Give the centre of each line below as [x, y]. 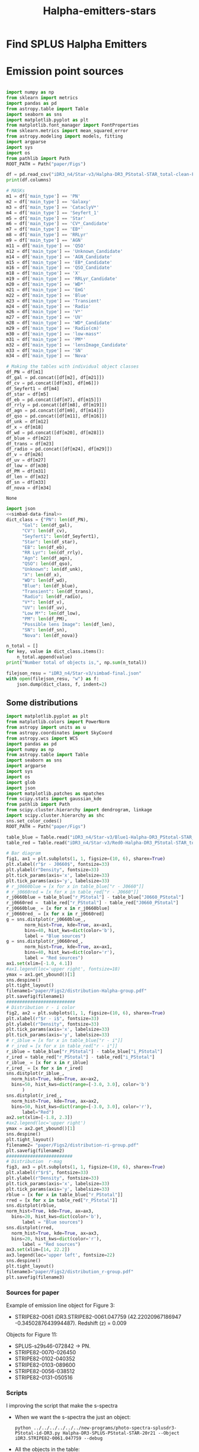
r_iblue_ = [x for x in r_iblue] [47, 1062]
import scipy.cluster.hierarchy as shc [55, 815]
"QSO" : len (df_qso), [47, 564]
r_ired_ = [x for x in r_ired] [45, 1068]
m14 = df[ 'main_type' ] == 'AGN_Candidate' [59, 257]
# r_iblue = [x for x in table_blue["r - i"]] [65, 1040]
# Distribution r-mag [34, 1162]
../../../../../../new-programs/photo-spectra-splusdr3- [105, 1428]
